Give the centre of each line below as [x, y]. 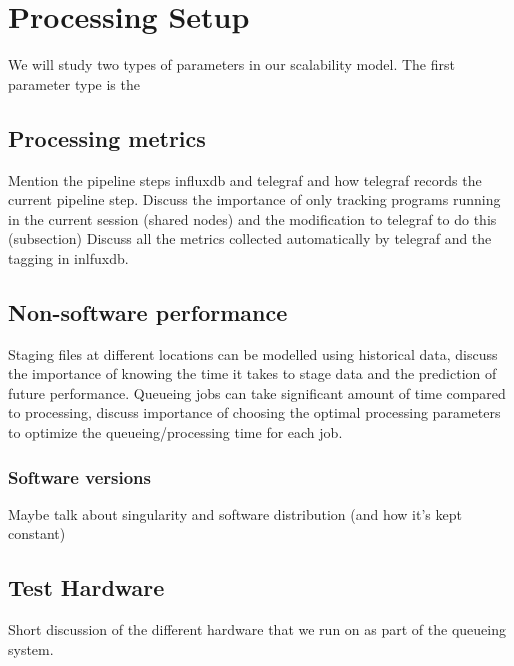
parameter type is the [74, 83]
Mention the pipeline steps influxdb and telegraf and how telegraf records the [245, 179]
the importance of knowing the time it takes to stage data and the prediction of [252, 373]
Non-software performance [148, 311]
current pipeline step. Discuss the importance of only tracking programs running [254, 199]
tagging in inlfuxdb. [68, 257]
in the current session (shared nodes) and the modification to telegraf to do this [252, 218]
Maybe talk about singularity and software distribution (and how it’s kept [235, 513]
